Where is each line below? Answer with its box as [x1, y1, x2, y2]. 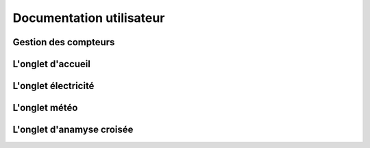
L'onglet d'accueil [12, 58, 90, 70]
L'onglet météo [12, 102, 78, 114]
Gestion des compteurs [12, 36, 115, 48]
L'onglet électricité [12, 80, 95, 92]
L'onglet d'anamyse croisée [12, 124, 134, 136]
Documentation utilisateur [12, 10, 165, 25]
